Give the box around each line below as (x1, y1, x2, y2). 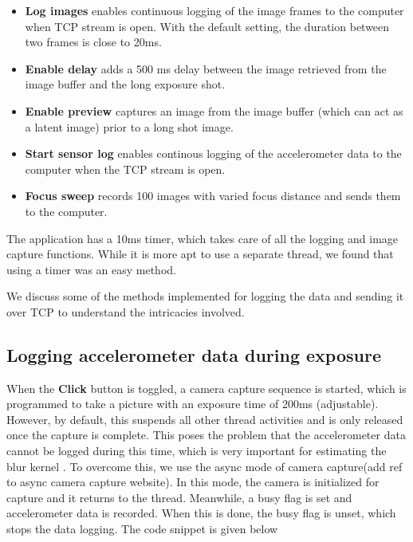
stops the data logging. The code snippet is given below (6, 520, 278, 537)
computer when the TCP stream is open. (25, 160, 226, 177)
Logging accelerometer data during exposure (6, 342, 381, 367)
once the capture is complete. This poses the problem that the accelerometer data (6, 426, 406, 443)
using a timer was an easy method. (6, 261, 176, 277)
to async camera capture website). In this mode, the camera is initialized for (6, 473, 380, 490)
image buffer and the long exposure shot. (25, 76, 226, 92)
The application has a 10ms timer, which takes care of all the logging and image (6, 230, 399, 246)
